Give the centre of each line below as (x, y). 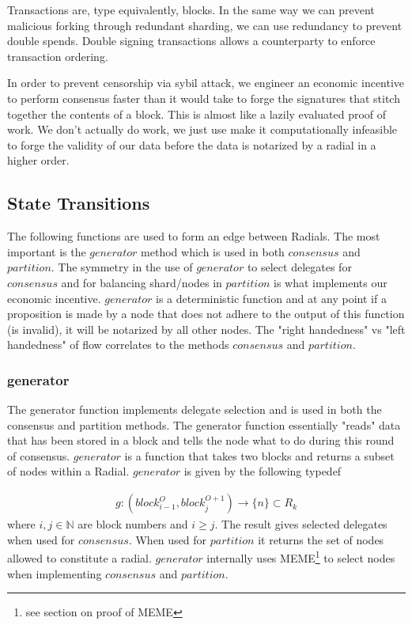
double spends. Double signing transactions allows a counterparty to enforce (191, 41)
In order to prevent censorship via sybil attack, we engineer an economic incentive (206, 83)
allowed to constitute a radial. (79, 557)
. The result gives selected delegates (301, 524)
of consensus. (39, 455)
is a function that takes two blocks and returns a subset (259, 455)
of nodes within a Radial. (68, 471)
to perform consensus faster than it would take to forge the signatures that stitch (204, 98)
